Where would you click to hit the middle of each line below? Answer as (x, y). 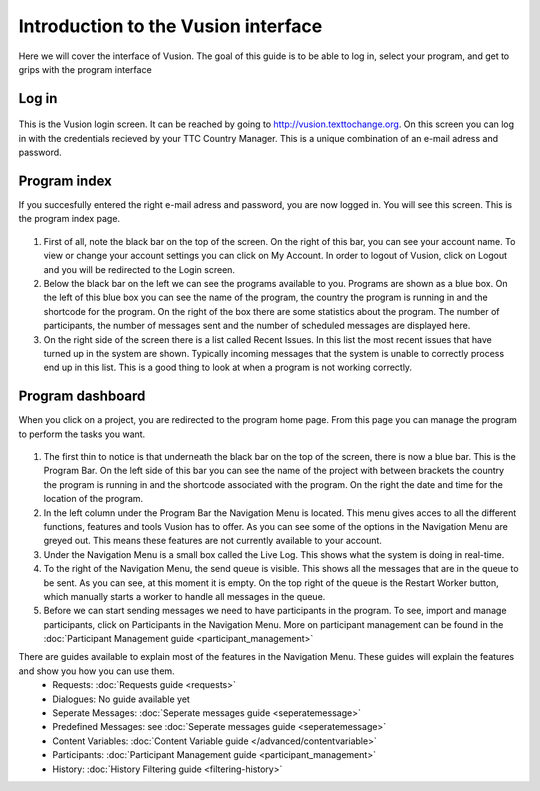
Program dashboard (82, 396)
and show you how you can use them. (96, 671)
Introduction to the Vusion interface (170, 26)
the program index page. (69, 219)
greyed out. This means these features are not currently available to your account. (212, 541)
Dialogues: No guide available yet (121, 699)
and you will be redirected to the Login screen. (139, 269)
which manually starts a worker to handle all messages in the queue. (184, 596)
